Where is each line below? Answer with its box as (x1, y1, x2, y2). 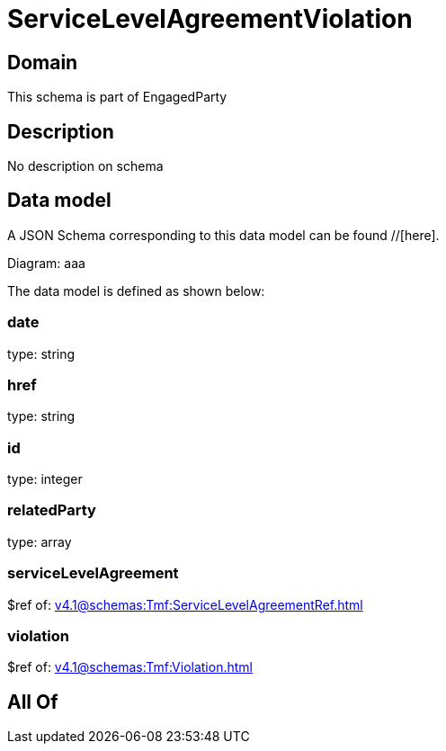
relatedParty (7, 501, 96, 520)
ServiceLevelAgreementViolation (7, 4, 413, 34)
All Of (7, 690, 58, 713)
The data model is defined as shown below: (7, 282, 265, 299)
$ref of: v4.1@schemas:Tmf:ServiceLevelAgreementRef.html (7, 596, 363, 612)
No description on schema (7, 158, 164, 174)
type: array (7, 533, 72, 550)
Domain (7, 50, 78, 74)
